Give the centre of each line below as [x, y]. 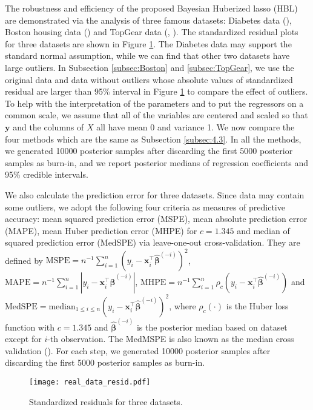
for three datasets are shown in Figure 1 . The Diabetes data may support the [148, 43]
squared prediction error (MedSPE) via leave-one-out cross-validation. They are [153, 242]
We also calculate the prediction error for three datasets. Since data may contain [155, 194]
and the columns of [48, 126]
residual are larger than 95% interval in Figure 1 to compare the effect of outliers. [156, 91]
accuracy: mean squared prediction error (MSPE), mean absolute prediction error [156, 219]
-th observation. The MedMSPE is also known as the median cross [171, 339]
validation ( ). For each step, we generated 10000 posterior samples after [138, 350]
